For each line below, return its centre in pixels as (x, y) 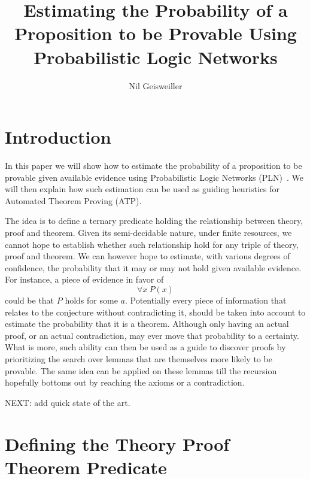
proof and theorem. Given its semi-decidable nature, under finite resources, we (148, 232)
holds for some (91, 300)
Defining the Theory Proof (117, 443)
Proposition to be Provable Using (156, 33)
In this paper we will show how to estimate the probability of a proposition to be (154, 166)
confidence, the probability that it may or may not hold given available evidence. (153, 267)
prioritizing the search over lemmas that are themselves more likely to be (139, 358)
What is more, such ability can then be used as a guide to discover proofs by (145, 347)
